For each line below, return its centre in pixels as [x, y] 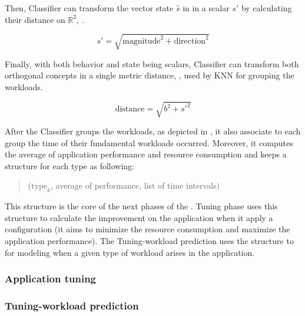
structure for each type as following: [69, 165]
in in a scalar [206, 8]
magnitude [141, 41]
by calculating [266, 8]
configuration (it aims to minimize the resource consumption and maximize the [147, 229]
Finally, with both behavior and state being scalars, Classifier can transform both [152, 63]
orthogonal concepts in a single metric [73, 75]
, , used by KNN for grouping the [234, 75]
